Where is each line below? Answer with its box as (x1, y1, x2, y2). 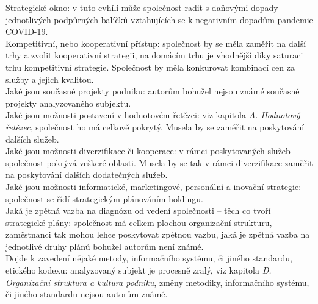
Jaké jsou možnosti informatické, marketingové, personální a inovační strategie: (5, 180, 302, 193)
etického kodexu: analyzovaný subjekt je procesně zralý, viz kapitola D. (5, 264, 272, 277)
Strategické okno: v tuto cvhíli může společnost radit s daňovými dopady (5, 1, 278, 13)
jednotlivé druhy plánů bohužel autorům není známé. (5, 239, 204, 252)
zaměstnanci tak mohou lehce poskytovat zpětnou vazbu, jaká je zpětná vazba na (5, 228, 310, 241)
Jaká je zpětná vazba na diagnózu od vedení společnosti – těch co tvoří (5, 204, 271, 217)
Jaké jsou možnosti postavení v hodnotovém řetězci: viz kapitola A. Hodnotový (5, 108, 300, 121)
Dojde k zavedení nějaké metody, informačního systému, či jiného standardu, (5, 252, 292, 264)
